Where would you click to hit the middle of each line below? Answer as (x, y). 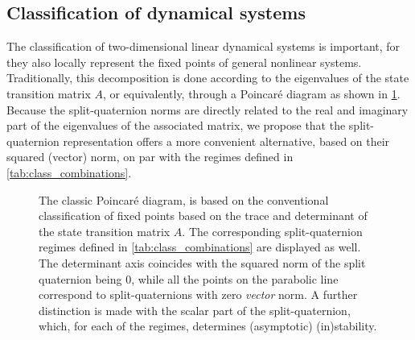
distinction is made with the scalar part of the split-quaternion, (195, 310)
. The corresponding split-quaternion (272, 231)
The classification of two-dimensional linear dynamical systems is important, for (203, 46)
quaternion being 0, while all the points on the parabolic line (189, 278)
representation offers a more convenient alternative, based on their (226, 141)
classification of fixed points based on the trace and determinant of (203, 216)
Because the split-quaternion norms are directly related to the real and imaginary (207, 109)
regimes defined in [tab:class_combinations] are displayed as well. (200, 247)
